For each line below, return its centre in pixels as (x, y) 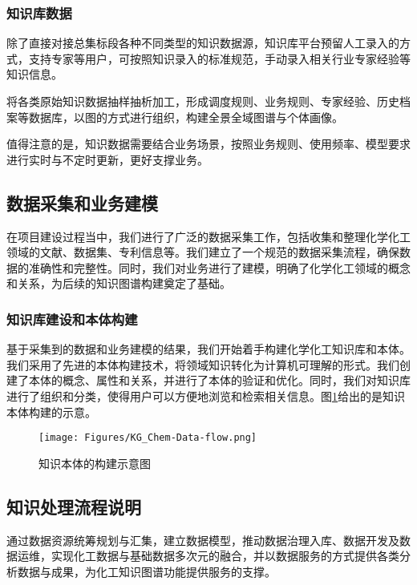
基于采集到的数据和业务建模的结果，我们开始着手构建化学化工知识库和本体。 (208, 349)
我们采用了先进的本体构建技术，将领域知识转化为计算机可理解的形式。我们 (203, 364)
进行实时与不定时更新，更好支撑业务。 (107, 159)
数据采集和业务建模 (82, 202)
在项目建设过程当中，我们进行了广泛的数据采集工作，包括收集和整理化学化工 (208, 236)
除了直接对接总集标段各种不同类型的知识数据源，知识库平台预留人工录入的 (203, 43)
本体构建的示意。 (51, 412)
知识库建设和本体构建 (72, 319)
